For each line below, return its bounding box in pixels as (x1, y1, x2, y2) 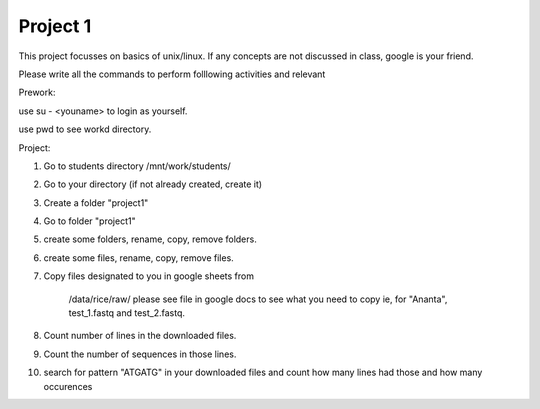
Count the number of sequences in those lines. (43, 348, 237, 360)
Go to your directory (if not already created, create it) (43, 178, 263, 190)
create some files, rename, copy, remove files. (43, 251, 234, 264)
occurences (43, 380, 93, 392)
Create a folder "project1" (43, 196, 149, 209)
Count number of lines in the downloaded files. (43, 330, 237, 342)
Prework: (18, 86, 56, 99)
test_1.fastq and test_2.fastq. (68, 307, 185, 319)
